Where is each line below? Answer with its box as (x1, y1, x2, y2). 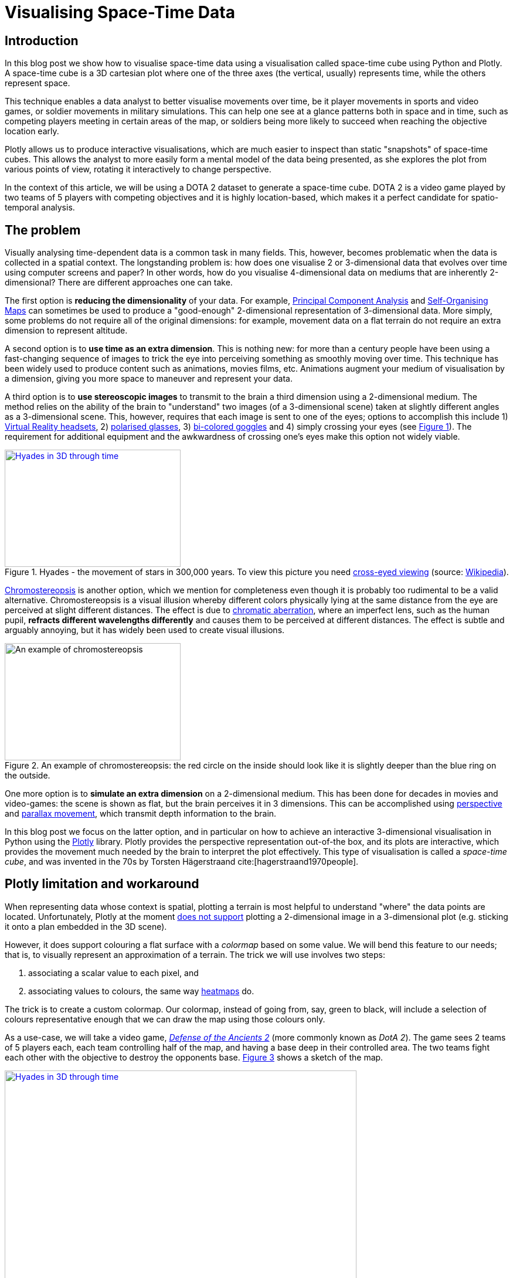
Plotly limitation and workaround (5, 876, 199, 892)
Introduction (5, 33, 79, 48)
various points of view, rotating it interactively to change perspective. (5, 164, 271, 175)
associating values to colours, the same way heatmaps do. (28, 985, 254, 996)
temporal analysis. (5, 202, 75, 213)
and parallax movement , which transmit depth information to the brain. (5, 808, 277, 819)
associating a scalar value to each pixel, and (28, 967, 199, 978)
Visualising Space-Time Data (5, 2, 235, 22)
